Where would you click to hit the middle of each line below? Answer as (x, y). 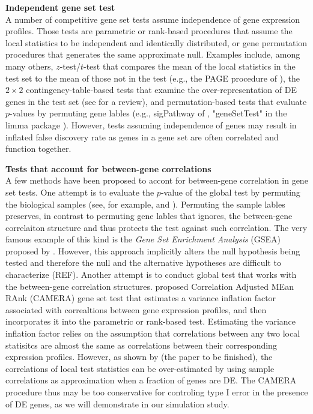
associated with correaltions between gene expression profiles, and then (136, 309)
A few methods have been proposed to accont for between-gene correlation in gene (157, 180)
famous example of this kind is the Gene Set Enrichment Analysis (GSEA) (143, 239)
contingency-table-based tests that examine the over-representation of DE (161, 90)
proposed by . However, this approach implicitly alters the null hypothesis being (153, 250)
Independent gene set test (60, 7)
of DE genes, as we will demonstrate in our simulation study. (117, 403)
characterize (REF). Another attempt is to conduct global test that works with (151, 274)
